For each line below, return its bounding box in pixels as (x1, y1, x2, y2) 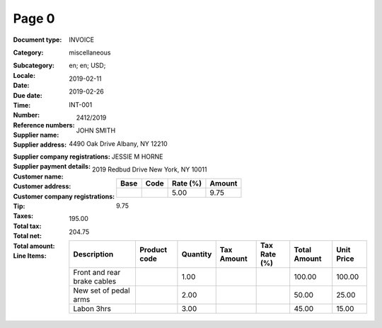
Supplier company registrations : (13, 152, 111, 161)
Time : (13, 101, 31, 109)
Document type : (13, 35, 62, 44)
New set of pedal (73, 285, 130, 295)
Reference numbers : (13, 120, 75, 129)
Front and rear (73, 268, 121, 278)
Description (73, 249, 114, 259)
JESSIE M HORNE (111, 152, 163, 161)
